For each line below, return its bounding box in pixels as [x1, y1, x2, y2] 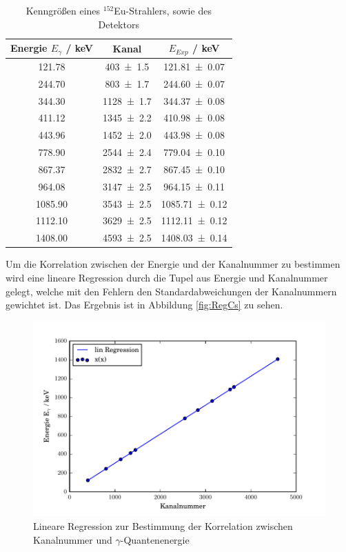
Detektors [98, 17, 139, 31]
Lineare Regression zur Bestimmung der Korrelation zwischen [33, 519, 293, 533]
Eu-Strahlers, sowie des [114, 3, 212, 17]
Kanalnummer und [33, 532, 112, 546]
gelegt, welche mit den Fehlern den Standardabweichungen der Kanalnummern [6, 284, 337, 298]
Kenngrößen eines [26, 3, 101, 17]
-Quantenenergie [120, 532, 190, 546]
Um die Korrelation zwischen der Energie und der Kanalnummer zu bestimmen [6, 257, 340, 271]
